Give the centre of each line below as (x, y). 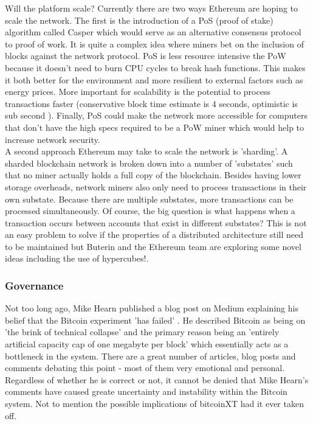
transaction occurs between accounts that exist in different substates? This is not (156, 222)
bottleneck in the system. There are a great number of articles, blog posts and (150, 356)
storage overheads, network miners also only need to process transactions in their (156, 186)
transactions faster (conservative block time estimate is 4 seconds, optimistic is (151, 103)
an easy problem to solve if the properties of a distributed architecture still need (154, 235)
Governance (34, 285)
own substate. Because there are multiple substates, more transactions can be (149, 199)
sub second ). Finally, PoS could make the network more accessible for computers (156, 115)
